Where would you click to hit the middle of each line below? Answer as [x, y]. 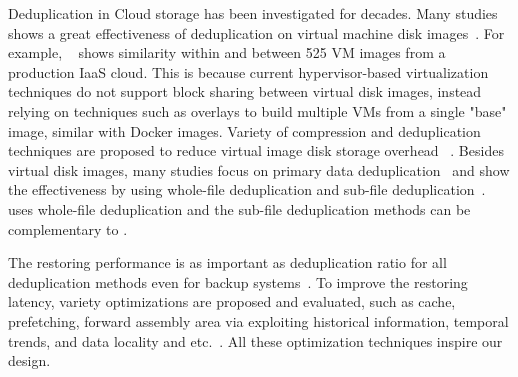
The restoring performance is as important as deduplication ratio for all [227, 262]
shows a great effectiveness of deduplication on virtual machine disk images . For [256, 32]
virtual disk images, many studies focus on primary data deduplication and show [259, 169]
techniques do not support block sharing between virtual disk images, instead [245, 91]
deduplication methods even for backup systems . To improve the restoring [238, 281]
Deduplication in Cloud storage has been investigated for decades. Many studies [253, 13]
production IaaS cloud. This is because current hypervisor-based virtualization [248, 71]
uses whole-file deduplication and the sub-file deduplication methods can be [239, 208]
